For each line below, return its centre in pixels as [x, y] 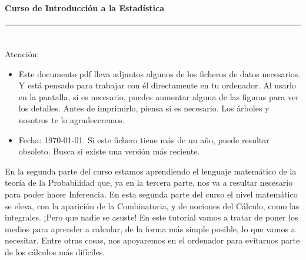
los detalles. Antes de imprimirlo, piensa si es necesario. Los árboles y [144, 108]
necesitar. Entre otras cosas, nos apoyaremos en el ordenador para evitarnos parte [152, 240]
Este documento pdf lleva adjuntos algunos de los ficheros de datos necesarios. [159, 73]
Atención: [22, 53]
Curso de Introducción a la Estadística [85, 7]
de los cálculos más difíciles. [55, 251]
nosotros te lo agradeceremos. [71, 119]
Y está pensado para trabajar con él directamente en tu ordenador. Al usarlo [157, 85]
